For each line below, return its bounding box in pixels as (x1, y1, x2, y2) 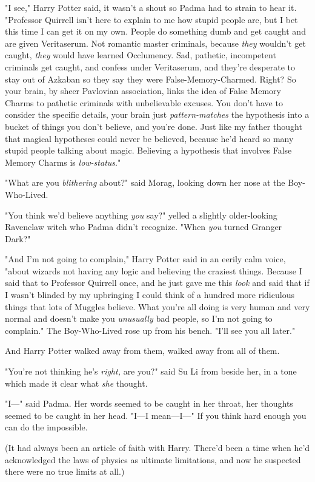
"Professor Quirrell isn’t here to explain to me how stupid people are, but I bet (5, 13, 298, 25)
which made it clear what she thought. (5, 376, 148, 389)
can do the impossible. (5, 421, 88, 433)
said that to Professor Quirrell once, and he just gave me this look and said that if (5, 276, 310, 289)
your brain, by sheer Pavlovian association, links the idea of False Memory (5, 84, 281, 97)
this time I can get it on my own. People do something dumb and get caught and (5, 25, 306, 38)
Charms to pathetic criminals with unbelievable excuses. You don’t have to (5, 96, 283, 109)
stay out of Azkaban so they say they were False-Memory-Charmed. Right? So (5, 72, 296, 85)
